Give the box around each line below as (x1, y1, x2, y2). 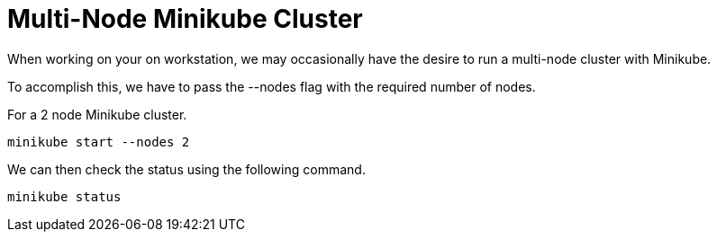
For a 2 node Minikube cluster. (7, 106, 187, 122)
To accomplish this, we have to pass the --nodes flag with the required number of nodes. (7, 78, 536, 94)
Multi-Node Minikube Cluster (7, 4, 363, 34)
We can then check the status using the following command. (7, 161, 366, 177)
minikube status (7, 189, 122, 204)
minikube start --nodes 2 (7, 134, 190, 149)
